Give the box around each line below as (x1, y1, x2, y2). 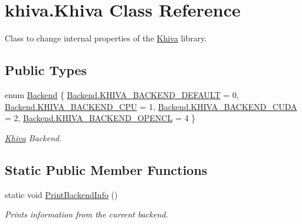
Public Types (5, 61, 87, 79)
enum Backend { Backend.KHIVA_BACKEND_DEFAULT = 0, (5, 88, 239, 100)
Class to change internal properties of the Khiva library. (5, 32, 207, 44)
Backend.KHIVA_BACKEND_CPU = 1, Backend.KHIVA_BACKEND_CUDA (5, 100, 297, 112)
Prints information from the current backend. (5, 208, 168, 220)
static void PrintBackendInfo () (5, 188, 118, 200)
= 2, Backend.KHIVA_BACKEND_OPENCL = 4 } (5, 112, 196, 124)
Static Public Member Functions (5, 160, 208, 178)
